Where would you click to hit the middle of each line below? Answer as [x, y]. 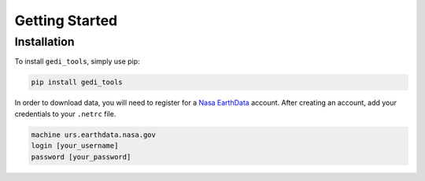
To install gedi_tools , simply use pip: [78, 61]
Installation [44, 42]
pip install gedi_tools [77, 82]
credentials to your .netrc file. [65, 113]
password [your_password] [81, 157]
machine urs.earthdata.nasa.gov [94, 135]
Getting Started [66, 20]
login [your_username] [75, 146]
